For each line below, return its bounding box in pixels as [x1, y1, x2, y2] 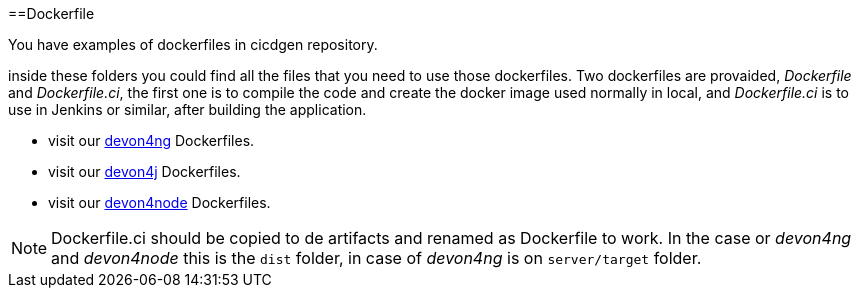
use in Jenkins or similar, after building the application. [8, 101, 367, 118]
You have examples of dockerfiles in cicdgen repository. [8, 36, 378, 53]
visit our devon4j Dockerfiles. [48, 163, 241, 180]
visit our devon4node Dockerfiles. [48, 194, 271, 211]
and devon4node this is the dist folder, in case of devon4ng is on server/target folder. [51, 248, 702, 268]
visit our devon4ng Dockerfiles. [48, 132, 255, 149]
